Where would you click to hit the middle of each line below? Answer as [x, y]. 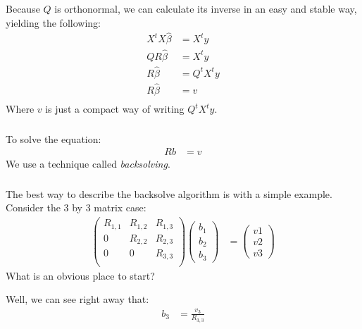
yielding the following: [53, 22]
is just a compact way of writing [115, 109]
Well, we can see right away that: [77, 299]
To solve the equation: [54, 138]
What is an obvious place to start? [80, 275]
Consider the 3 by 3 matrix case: [76, 207]
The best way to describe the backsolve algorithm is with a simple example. [169, 193]
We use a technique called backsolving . [88, 164]
